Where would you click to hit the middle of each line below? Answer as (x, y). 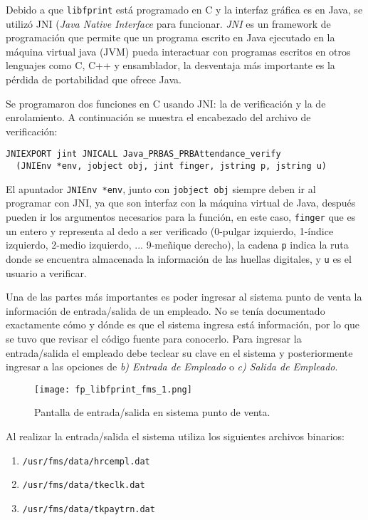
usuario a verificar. (46, 272)
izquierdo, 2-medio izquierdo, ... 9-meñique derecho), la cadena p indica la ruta (177, 245)
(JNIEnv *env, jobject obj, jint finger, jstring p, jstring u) (172, 166)
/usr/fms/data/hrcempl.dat (86, 461)
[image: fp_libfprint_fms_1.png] (113, 389)
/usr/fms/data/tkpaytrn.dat (89, 509)
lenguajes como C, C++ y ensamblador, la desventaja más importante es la (170, 65)
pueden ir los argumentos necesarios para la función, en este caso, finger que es (181, 216)
